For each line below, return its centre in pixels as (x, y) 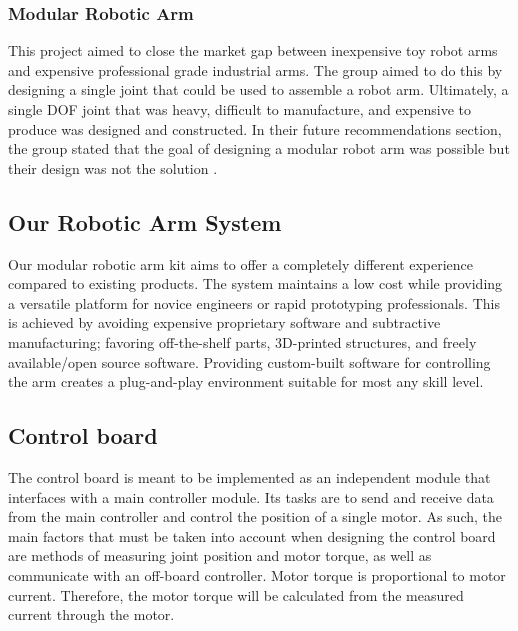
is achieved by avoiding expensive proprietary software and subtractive (224, 322)
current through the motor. (91, 614)
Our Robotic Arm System (145, 221)
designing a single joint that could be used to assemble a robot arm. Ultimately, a (258, 89)
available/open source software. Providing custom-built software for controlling (249, 361)
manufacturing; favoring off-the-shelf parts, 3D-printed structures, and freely (242, 341)
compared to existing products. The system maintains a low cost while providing (255, 283)
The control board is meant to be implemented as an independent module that (249, 476)
